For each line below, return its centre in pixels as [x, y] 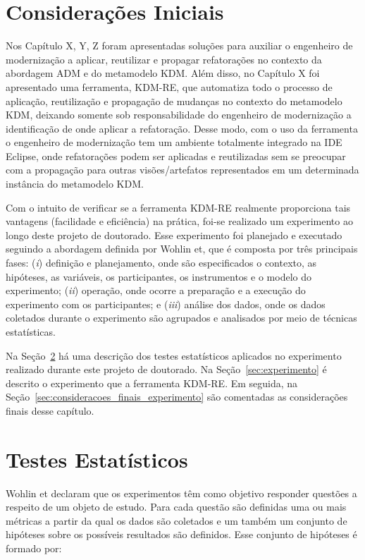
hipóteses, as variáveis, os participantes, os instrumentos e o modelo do [159, 276]
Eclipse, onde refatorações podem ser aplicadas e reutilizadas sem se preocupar [176, 156]
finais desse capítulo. [50, 410]
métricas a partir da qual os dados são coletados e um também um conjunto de [177, 520]
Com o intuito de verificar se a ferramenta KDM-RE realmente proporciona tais [178, 207]
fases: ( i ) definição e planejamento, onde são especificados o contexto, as [161, 263]
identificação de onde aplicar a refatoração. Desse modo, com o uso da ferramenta [182, 128]
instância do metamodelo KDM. [75, 184]
